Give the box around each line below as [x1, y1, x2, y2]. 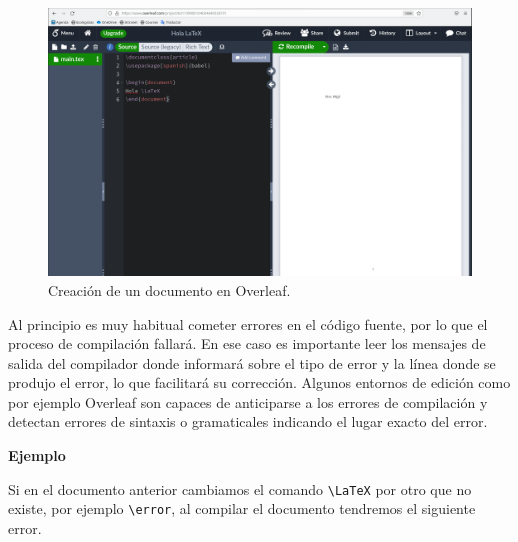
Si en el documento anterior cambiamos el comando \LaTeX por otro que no [8, 478, 472, 499]
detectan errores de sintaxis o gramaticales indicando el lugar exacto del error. [8, 411, 488, 432]
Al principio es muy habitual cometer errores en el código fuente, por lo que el [8, 313, 488, 334]
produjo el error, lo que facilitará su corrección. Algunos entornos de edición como [8, 372, 511, 393]
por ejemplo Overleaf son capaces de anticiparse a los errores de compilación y [8, 391, 488, 412]
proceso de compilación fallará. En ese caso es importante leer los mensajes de [8, 333, 486, 354]
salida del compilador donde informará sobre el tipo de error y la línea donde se [8, 352, 496, 373]
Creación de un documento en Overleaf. [48, 279, 291, 300]
